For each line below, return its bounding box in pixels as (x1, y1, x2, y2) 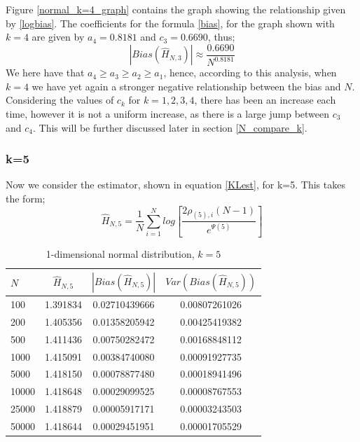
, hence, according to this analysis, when (163, 65, 337, 80)
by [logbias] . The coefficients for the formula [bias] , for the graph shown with (6, 15, 335, 30)
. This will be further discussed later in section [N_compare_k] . (32, 120, 307, 134)
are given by (32, 29, 85, 44)
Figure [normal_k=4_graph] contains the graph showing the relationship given (6, 2, 346, 16)
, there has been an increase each (194, 92, 336, 107)
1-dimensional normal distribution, (46, 247, 195, 261)
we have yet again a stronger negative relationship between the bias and (32, 78, 341, 93)
